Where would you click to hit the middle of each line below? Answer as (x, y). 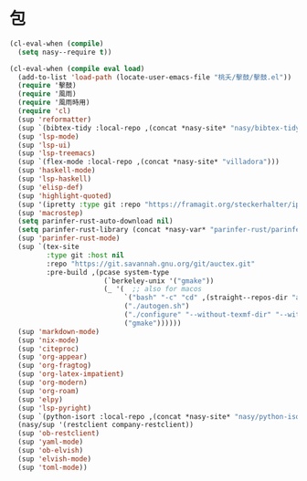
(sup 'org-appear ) (53, 357)
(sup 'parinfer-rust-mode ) (69, 238)
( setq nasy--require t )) (65, 52)
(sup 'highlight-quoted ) (65, 196)
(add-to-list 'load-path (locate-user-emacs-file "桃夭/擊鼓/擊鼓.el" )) (155, 77)
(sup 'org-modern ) (53, 383)
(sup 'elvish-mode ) (55, 459)
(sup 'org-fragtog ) (55, 366)
